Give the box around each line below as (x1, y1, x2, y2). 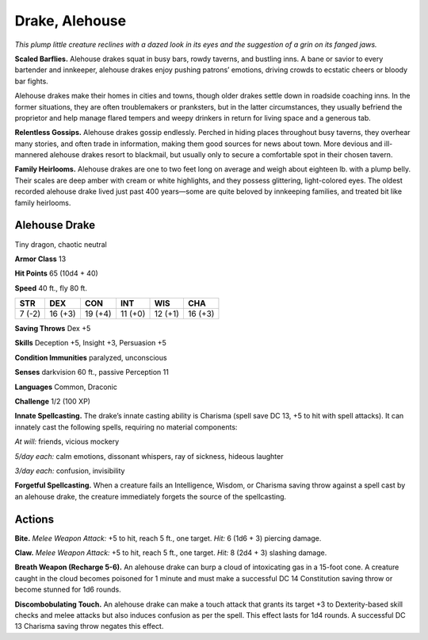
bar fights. (14, 76, 49, 86)
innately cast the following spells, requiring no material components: (14, 422, 238, 432)
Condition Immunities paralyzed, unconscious (14, 353, 167, 362)
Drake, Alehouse (14, 12, 127, 29)
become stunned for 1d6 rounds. (14, 584, 122, 595)
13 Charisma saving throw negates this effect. (14, 622, 164, 631)
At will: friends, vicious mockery (14, 437, 120, 446)
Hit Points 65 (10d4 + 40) (14, 268, 98, 278)
